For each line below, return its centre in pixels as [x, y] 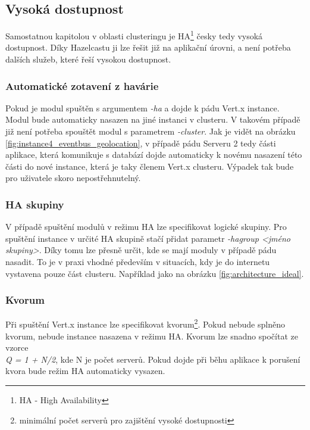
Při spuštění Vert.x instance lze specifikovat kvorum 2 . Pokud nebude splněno [145, 323]
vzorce [17, 348]
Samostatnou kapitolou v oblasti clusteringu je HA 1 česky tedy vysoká [134, 35]
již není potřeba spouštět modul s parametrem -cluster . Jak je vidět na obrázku [151, 131]
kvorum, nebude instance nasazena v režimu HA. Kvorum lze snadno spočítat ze [152, 336]
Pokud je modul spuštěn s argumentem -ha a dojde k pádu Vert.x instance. [143, 107]
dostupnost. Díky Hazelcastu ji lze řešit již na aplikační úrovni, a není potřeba [148, 47]
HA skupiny [35, 204]
